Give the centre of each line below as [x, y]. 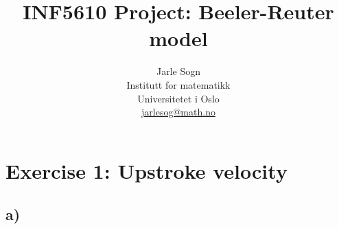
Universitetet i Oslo [178, 98]
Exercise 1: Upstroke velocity [147, 170]
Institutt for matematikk [178, 84]
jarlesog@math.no [178, 112]
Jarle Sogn [178, 71]
